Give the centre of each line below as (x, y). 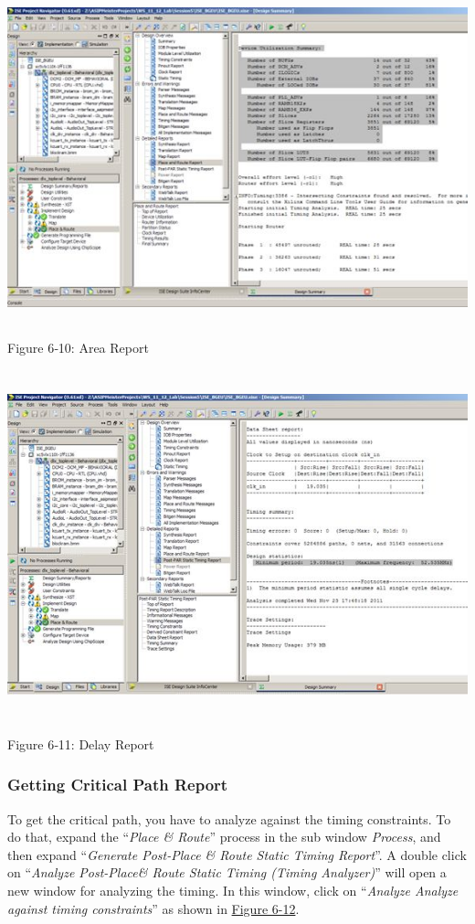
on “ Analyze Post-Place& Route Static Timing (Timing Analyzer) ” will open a (227, 872)
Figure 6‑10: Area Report (78, 347)
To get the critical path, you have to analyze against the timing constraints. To (229, 818)
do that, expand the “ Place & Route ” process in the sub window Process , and (224, 837)
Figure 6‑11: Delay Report (81, 743)
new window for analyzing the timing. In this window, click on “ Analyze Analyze (233, 890)
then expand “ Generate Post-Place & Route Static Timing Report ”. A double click (237, 854)
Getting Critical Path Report (118, 785)
